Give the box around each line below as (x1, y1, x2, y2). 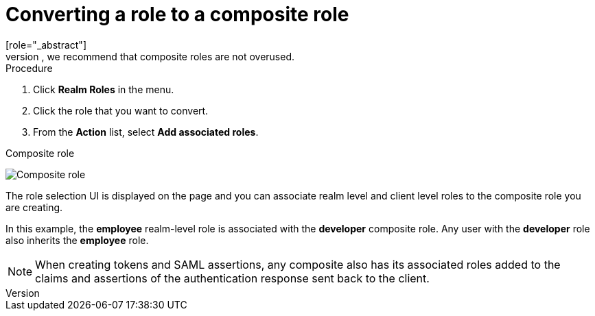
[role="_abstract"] (5, 38, 87, 51)
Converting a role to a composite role (5, 3, 349, 26)
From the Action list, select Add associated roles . (33, 125, 259, 138)
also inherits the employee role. (5, 234, 149, 246)
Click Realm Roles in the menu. (33, 83, 174, 95)
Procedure (5, 62, 53, 74)
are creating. (5, 201, 63, 213)
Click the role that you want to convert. (33, 104, 209, 117)
